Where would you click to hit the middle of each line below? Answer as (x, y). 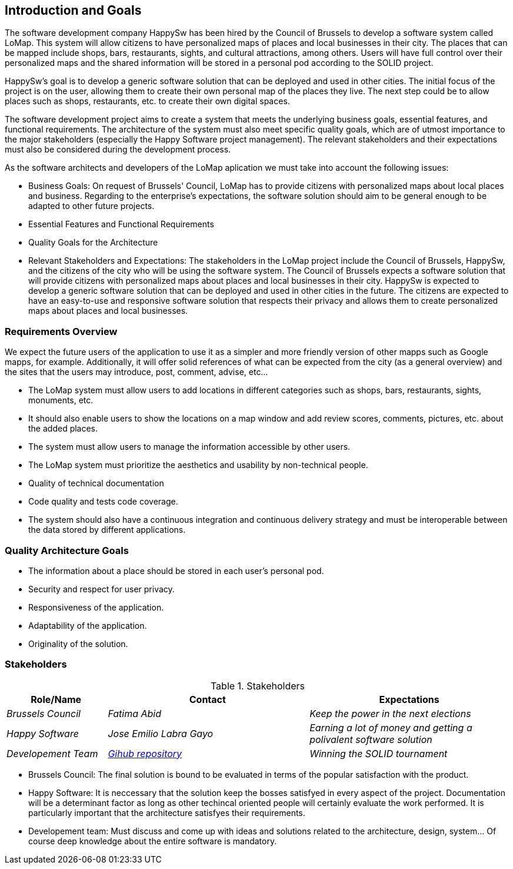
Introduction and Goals (73, 10)
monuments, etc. (61, 400)
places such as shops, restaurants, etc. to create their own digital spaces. (147, 101)
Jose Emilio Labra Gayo (161, 733)
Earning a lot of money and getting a (391, 727)
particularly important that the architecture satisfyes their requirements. (167, 812)
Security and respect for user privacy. (101, 589)
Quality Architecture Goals (67, 550)
